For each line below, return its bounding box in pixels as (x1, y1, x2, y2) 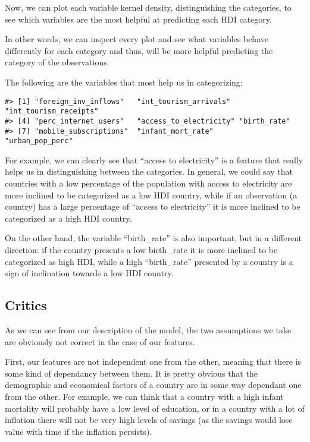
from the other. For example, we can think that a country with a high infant (5, 390, 284, 402)
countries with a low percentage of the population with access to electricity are (5, 177, 292, 190)
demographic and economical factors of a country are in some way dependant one (5, 378, 302, 391)
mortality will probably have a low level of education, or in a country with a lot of (5, 402, 305, 414)
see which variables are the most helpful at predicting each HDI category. (5, 12, 272, 25)
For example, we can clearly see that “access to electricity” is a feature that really (5, 153, 303, 166)
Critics (5, 296, 47, 314)
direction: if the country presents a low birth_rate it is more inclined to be (5, 244, 278, 255)
